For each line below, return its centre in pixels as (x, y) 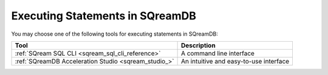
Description (198, 45)
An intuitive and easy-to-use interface (235, 61)
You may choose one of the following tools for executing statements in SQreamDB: (115, 34)
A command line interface (218, 53)
